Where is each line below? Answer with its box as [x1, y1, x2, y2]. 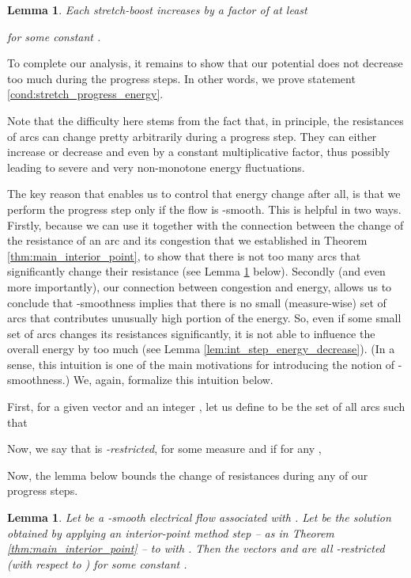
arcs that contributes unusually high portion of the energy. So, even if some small [7, 310, 402, 326]
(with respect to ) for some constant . [7, 555, 187, 572]
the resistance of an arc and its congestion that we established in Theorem [7, 232, 368, 249]
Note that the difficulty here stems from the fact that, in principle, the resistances [7, 112, 404, 128]
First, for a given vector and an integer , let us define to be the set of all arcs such [7, 398, 405, 415]
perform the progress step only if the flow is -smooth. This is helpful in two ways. [7, 200, 402, 217]
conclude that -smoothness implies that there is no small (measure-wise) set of [7, 294, 386, 310]
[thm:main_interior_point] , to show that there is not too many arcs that [7, 247, 361, 264]
